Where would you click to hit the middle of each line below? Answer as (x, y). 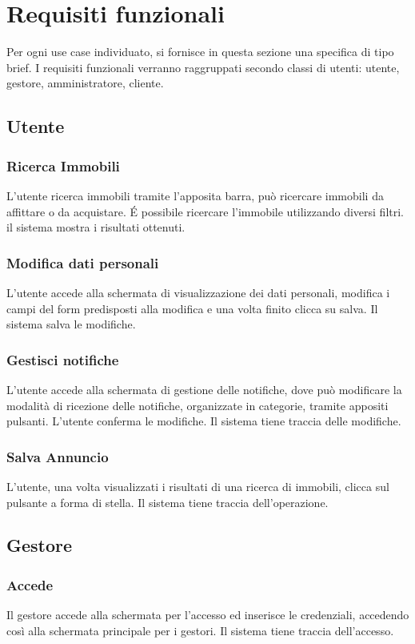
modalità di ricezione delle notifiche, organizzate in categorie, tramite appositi (198, 405)
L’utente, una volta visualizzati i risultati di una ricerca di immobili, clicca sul (198, 486)
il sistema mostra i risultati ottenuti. (96, 227)
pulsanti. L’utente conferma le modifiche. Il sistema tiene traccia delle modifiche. (204, 421)
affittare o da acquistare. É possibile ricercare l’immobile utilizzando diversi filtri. (206, 211)
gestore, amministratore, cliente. (85, 83)
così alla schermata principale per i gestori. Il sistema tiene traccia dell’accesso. (200, 630)
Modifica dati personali (83, 262)
